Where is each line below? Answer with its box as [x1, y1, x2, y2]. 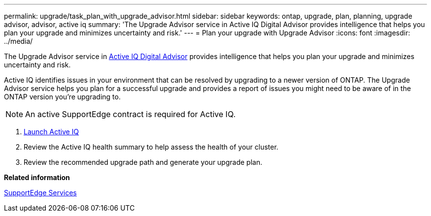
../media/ [4, 37, 33, 45]
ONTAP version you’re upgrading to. [4, 93, 121, 101]
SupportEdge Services [4, 188, 77, 197]
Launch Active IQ [24, 127, 79, 136]
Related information [4, 173, 70, 182]
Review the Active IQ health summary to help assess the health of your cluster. [24, 143, 278, 151]
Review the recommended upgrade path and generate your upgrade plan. [24, 158, 262, 166]
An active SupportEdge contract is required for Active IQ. [25, 109, 236, 119]
